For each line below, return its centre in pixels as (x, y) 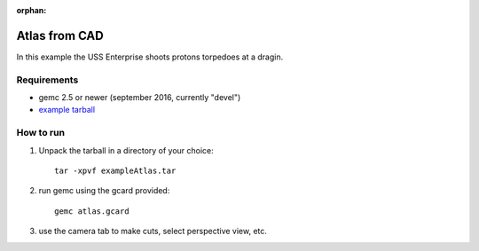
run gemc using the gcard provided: (104, 191)
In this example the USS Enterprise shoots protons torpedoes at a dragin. (150, 57)
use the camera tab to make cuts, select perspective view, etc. (153, 231)
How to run (41, 133)
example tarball (67, 110)
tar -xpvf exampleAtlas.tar (115, 170)
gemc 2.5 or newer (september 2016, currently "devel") (140, 98)
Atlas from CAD (60, 35)
